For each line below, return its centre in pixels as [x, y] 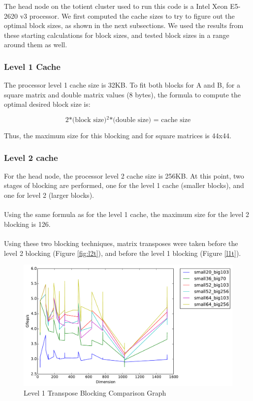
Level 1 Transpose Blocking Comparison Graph [95, 393]
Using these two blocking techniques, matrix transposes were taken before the [121, 243]
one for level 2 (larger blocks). [49, 195]
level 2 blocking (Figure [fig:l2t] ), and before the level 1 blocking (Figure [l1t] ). [123, 253]
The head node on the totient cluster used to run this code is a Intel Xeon [116, 6]
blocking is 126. [27, 224]
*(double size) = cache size [150, 120]
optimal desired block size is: [47, 104]
